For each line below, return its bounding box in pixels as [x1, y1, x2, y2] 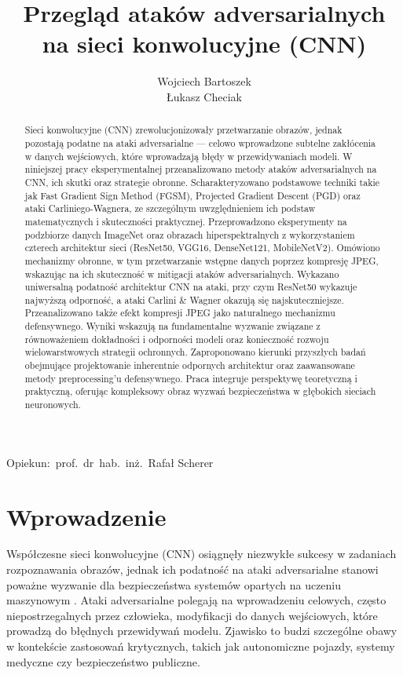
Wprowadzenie [6, 500, 167, 532]
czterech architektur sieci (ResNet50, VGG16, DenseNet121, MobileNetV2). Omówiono [24, 241, 380, 254]
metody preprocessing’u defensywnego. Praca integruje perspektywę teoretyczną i [24, 371, 357, 385]
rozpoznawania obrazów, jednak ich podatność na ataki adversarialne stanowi [6, 561, 379, 578]
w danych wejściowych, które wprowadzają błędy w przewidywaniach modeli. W [24, 149, 353, 162]
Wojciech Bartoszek [157, 73, 251, 89]
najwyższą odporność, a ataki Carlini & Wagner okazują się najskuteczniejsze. [24, 293, 344, 306]
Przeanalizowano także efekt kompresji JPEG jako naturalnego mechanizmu [24, 306, 335, 319]
